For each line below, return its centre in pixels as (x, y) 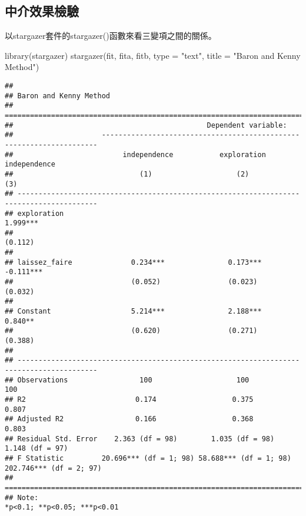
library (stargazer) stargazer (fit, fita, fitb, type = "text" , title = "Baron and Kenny (153, 55)
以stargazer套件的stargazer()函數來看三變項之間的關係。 (111, 36)
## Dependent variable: (146, 125)
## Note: (22, 497)
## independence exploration (135, 154)
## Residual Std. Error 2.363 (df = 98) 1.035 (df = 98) (140, 439)
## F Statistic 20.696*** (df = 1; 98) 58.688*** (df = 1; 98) (148, 458)
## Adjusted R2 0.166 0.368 (129, 419)
